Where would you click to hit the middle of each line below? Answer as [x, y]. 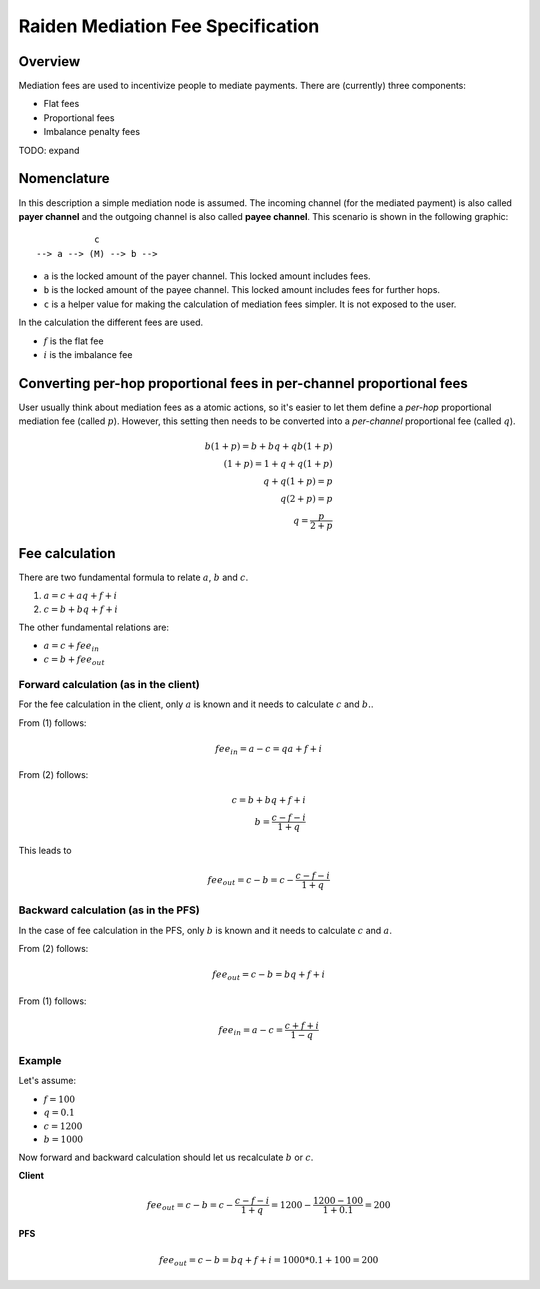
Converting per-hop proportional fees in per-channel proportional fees [243, 383]
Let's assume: [47, 1081]
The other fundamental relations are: [94, 627]
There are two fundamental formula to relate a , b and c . [133, 577]
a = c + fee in [71, 647]
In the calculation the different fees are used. [111, 322]
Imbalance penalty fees [91, 132]
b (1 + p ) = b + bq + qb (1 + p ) [269, 446]
